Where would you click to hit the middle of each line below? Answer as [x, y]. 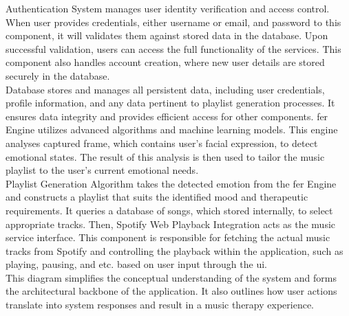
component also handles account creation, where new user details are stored [165, 62]
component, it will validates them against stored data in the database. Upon [167, 35]
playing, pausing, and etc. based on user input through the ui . [136, 264]
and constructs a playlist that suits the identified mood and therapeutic [157, 197]
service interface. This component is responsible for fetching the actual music [168, 237]
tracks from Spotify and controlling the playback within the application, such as [174, 250]
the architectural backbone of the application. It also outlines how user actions [171, 291]
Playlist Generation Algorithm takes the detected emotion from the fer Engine [171, 183]
